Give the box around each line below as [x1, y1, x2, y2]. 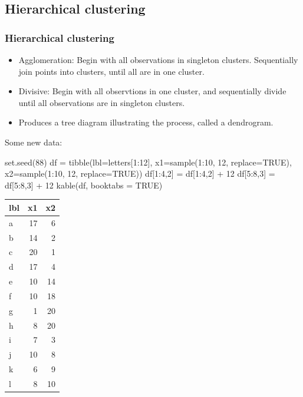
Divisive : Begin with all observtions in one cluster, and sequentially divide [18, 85, 286, 97]
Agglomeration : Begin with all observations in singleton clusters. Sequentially [18, 54, 298, 65]
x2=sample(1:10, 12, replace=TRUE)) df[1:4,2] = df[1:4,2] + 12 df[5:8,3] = [5, 167, 275, 180]
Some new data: [5, 135, 62, 148]
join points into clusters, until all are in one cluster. [18, 65, 205, 77]
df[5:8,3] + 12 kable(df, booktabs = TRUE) [5, 178, 163, 191]
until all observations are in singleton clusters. [18, 96, 185, 108]
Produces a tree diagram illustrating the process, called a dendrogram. [18, 116, 274, 128]
